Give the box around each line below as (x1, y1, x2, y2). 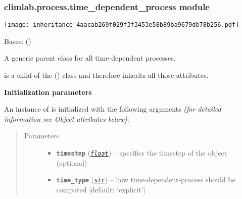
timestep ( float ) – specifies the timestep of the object (56, 147, 227, 158)
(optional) (56, 157, 87, 168)
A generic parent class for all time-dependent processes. (4, 53, 176, 63)
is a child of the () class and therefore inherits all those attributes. (4, 70, 209, 80)
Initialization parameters (4, 86, 92, 97)
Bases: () (4, 35, 31, 46)
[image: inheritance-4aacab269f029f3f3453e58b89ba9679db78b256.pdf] (4, 21, 239, 29)
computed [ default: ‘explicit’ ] (56, 184, 146, 194)
